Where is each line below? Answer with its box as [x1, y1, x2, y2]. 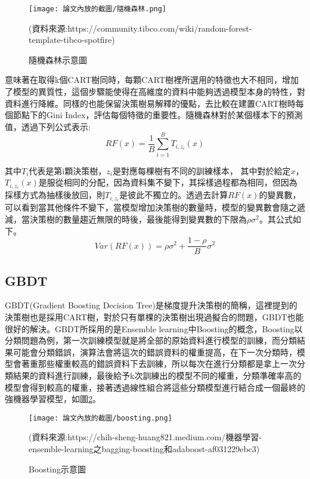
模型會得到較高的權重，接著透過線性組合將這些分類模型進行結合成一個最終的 [5, 381, 305, 393]
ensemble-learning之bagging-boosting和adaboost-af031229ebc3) [29, 442, 260, 455]
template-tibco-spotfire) [29, 33, 115, 46]
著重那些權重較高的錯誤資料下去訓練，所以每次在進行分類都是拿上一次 [21, 357, 297, 370]
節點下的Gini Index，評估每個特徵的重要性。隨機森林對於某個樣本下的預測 [13, 109, 303, 121]
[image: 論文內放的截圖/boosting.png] [29, 413, 172, 422]
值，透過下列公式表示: [5, 120, 91, 132]
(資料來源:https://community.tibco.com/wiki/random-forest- [29, 21, 252, 34]
